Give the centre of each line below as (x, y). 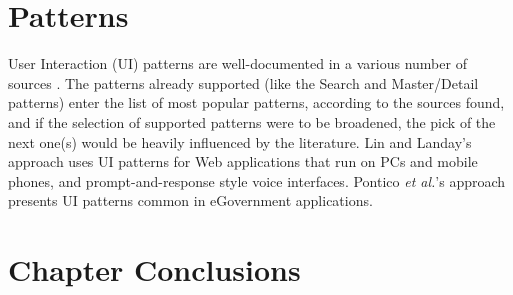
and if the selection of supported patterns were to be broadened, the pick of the (252, 121)
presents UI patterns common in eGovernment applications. (190, 200)
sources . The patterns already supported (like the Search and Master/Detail (243, 82)
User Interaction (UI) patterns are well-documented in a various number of (237, 63)
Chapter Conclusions (154, 269)
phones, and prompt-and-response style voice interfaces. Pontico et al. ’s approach (257, 180)
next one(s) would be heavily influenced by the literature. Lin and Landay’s (240, 141)
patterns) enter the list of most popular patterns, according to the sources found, (256, 102)
